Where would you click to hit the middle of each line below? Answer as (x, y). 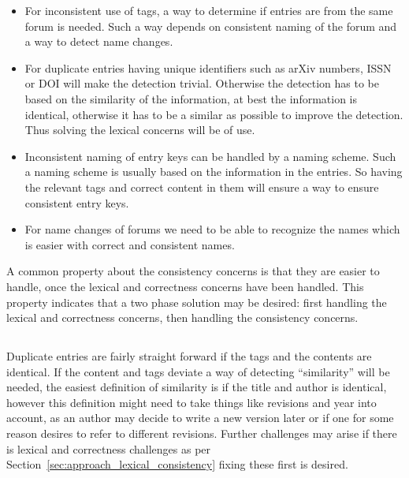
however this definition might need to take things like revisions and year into (191, 402)
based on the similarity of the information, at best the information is (191, 98)
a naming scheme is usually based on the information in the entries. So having (214, 172)
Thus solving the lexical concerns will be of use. (140, 130)
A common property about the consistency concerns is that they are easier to (193, 271)
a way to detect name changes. (99, 41)
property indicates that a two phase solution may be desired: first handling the (197, 302)
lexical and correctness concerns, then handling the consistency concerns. (182, 317)
